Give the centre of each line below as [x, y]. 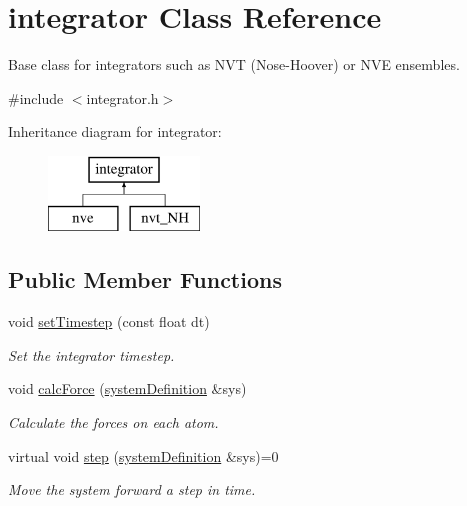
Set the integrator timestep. [91, 354]
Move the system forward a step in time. [132, 489]
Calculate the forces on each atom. [113, 422]
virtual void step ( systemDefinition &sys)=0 [143, 455]
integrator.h [122, 97]
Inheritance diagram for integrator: [115, 131]
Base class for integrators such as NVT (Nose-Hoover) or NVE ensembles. [234, 64]
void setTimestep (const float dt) [109, 321]
